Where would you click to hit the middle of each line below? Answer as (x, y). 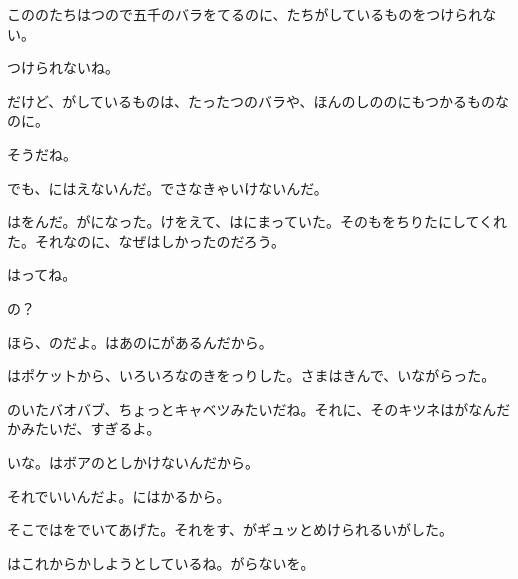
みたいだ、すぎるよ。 (90, 428)
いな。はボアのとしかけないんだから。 (133, 461)
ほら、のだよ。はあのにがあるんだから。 (140, 341)
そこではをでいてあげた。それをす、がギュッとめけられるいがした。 (230, 529)
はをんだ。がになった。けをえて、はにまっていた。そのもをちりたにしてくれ (257, 221)
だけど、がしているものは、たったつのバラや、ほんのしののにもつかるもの (251, 100)
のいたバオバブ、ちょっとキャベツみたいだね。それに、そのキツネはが (238, 408)
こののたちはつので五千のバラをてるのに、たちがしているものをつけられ (245, 14)
